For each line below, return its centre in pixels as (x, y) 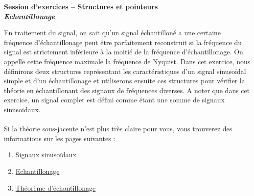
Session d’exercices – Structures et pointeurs (81, 6)
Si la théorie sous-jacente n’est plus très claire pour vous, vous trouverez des (118, 129)
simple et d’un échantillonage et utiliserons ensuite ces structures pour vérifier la (125, 81)
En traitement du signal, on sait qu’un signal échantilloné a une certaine (113, 33)
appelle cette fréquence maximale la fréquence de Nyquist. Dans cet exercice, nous (127, 61)
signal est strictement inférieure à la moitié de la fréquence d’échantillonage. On (124, 52)
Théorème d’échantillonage (56, 187)
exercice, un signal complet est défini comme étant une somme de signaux (114, 100)
